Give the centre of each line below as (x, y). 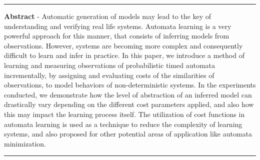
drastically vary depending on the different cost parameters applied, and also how (129, 104)
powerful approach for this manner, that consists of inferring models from (117, 36)
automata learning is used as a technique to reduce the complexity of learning (123, 124)
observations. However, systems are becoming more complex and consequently (123, 45)
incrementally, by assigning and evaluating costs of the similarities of (109, 75)
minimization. (25, 143)
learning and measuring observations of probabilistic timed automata (110, 65)
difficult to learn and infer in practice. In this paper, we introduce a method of (124, 55)
